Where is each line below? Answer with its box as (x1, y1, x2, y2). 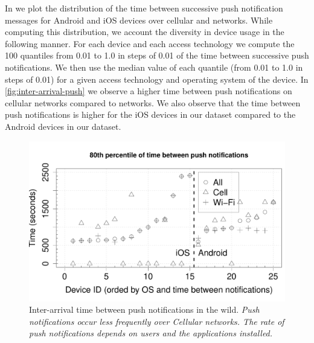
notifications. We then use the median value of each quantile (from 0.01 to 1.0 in (5, 60, 303, 73)
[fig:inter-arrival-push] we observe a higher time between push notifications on (5, 85, 292, 97)
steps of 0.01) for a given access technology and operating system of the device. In (5, 72, 309, 85)
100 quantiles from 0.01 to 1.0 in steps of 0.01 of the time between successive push (5, 49, 309, 62)
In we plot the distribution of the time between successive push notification (5, 2, 283, 14)
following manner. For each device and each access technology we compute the (5, 37, 295, 50)
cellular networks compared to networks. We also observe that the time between (5, 96, 301, 109)
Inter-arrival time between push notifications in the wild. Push (29, 303, 260, 316)
